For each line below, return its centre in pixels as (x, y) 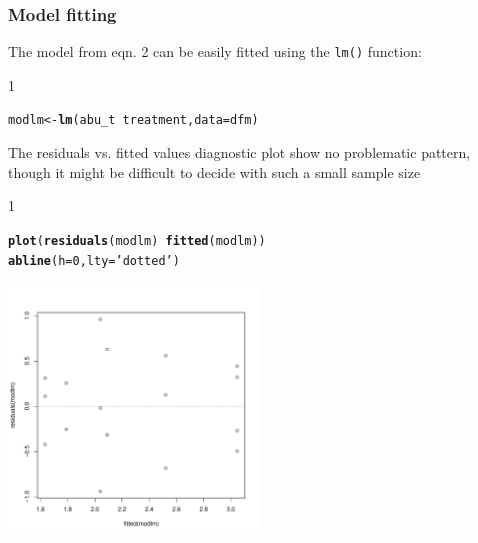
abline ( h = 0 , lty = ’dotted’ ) (94, 260)
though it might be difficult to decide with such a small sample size (214, 171)
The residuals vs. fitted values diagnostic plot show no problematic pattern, (239, 152)
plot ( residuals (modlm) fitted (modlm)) (137, 240)
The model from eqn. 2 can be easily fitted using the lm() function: (215, 51)
